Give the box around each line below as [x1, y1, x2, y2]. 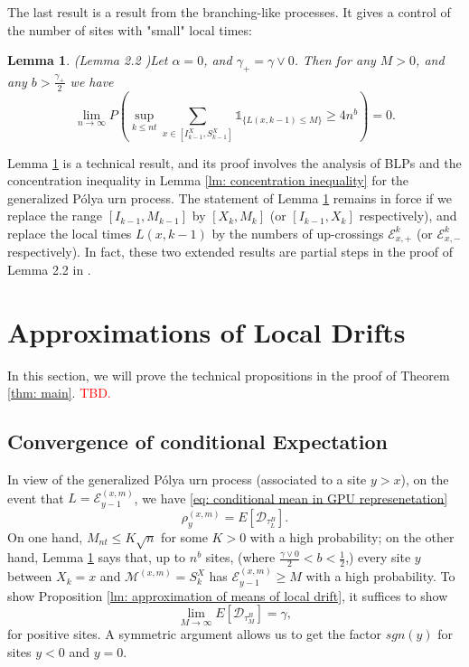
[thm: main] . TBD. [7, 383, 111, 402]
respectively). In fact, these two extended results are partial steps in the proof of [7, 242, 453, 261]
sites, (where [205, 548, 276, 567]
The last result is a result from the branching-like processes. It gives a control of [7, 3, 451, 21]
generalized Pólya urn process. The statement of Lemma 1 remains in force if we [7, 188, 452, 207]
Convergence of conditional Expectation [7, 427, 388, 456]
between [7, 567, 52, 586]
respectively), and [359, 206, 457, 225]
